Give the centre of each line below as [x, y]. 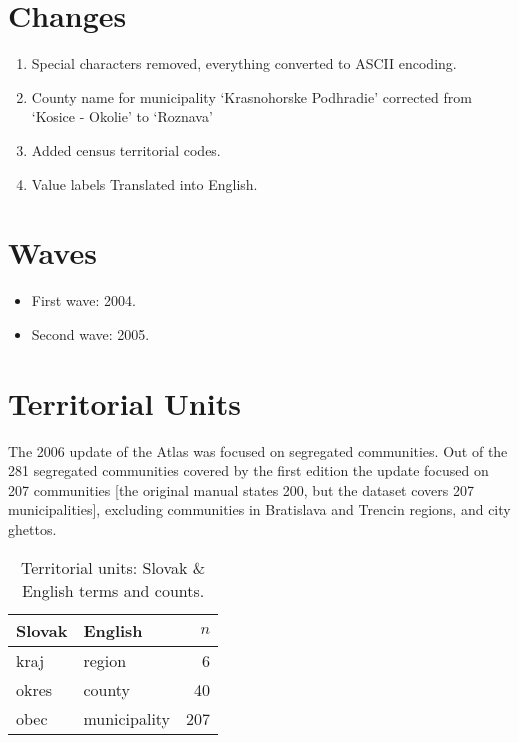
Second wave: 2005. [90, 333]
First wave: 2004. [83, 300]
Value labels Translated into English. [144, 183]
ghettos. [32, 528]
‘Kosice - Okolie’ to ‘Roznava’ [122, 116]
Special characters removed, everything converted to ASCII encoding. [244, 63]
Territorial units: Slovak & [113, 567]
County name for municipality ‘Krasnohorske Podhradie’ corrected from [251, 96]
